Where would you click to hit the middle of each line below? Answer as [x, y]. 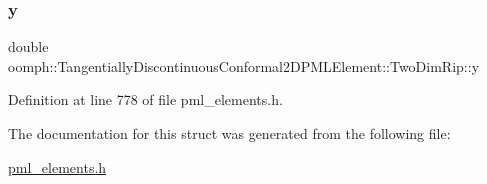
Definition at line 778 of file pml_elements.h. [145, 99]
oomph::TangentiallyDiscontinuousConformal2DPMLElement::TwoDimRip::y [244, 65]
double [28, 46]
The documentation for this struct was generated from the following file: [229, 133]
